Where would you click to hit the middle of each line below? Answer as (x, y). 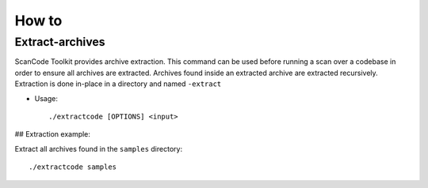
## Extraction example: (53, 134)
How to (38, 21)
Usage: (46, 98)
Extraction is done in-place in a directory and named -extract (118, 84)
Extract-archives (60, 42)
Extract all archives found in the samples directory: (98, 149)
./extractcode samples (73, 167)
